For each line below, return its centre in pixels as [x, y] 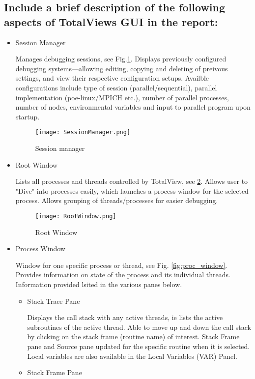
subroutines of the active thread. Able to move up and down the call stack [139, 327]
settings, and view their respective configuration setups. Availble [112, 78]
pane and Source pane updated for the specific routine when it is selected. [139, 346]
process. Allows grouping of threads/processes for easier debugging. [117, 200]
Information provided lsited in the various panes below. [99, 284]
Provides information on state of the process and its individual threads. [123, 275]
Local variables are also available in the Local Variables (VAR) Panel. [132, 356]
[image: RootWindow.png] [76, 216]
